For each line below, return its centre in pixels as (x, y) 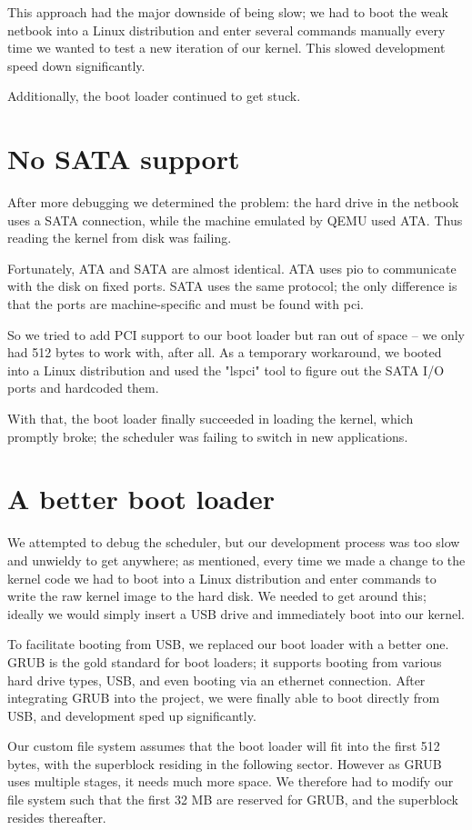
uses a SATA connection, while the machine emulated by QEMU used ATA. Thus (235, 220)
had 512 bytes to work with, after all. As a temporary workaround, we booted (225, 352)
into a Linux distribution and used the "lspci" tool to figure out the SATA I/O (226, 370)
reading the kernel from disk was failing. (120, 238)
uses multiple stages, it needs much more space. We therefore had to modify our (231, 781)
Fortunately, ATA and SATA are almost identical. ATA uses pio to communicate (232, 268)
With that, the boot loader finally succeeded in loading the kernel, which (211, 419)
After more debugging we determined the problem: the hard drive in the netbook (233, 202)
